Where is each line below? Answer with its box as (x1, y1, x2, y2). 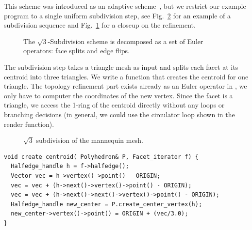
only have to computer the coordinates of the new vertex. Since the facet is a (4, 90, 233, 100)
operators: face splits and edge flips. (23, 46, 130, 56)
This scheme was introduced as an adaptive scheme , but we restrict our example (4, 1, 246, 11)
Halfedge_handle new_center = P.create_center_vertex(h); (11, 200, 202, 208)
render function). (4, 119, 54, 129)
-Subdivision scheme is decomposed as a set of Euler (48, 36, 203, 46)
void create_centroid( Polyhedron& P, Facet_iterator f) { (4, 153, 199, 160)
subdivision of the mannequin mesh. (36, 135, 143, 145)
